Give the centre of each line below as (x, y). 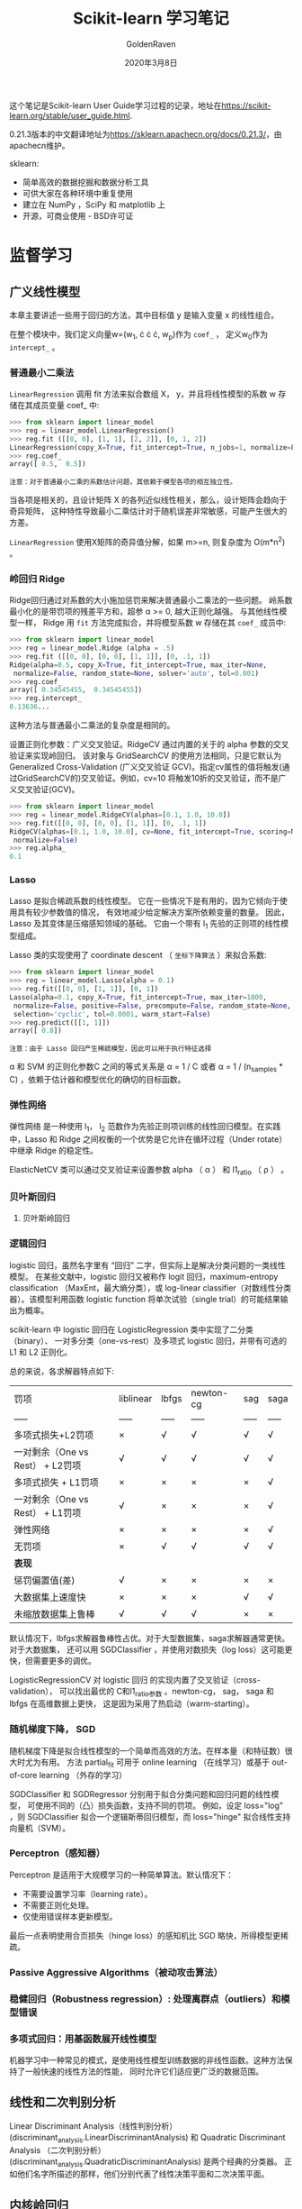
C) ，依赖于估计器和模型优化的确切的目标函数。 (98, 1080)
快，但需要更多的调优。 (53, 1660)
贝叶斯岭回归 (46, 1219)
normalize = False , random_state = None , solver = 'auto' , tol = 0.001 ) (136, 673)
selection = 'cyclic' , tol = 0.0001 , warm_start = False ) (112, 1014)
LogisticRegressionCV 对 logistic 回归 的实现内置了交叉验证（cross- (135, 1680)
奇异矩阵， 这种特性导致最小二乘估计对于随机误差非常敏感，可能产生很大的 (148, 511)
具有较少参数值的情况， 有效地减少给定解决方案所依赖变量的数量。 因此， (153, 912)
